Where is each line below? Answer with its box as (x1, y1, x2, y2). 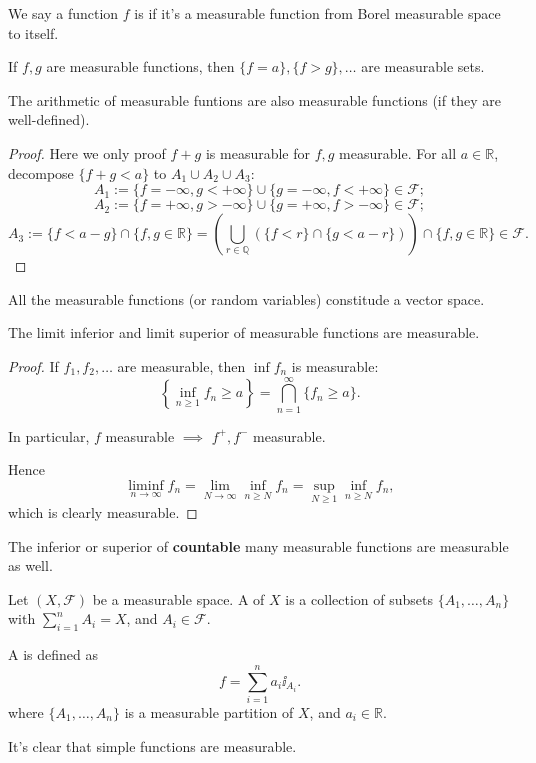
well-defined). (8, 109, 90, 130)
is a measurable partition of (124, 701, 294, 722)
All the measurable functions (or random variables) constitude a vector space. (8, 288, 485, 309)
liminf (128, 478, 164, 493)
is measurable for (205, 142, 310, 163)
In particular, (8, 425, 90, 446)
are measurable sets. (361, 56, 485, 77)
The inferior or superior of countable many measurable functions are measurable (8, 535, 509, 556)
